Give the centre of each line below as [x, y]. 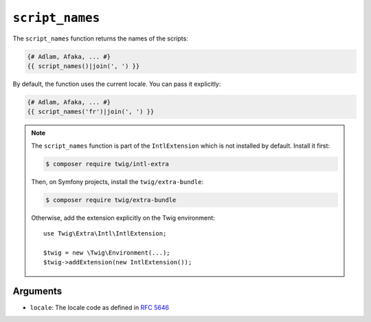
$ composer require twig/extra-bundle [111, 200]
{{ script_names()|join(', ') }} [83, 66]
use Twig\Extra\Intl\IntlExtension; [105, 233]
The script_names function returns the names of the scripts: [100, 38]
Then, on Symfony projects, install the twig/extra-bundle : [117, 181]
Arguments [37, 291]
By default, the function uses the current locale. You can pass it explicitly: [117, 84]
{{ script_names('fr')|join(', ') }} [91, 112]
